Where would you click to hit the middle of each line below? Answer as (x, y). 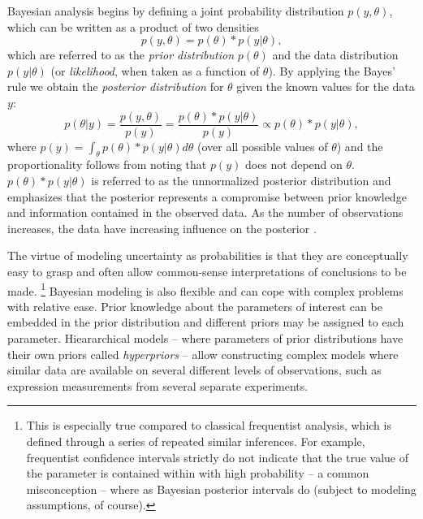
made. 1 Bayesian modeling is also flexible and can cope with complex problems (205, 289)
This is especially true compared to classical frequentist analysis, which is (209, 425)
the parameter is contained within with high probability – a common (198, 473)
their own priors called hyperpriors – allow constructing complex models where (203, 354)
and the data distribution (335, 55)
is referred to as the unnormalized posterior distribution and (241, 181)
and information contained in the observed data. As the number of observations (205, 212)
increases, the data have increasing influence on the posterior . (162, 228)
